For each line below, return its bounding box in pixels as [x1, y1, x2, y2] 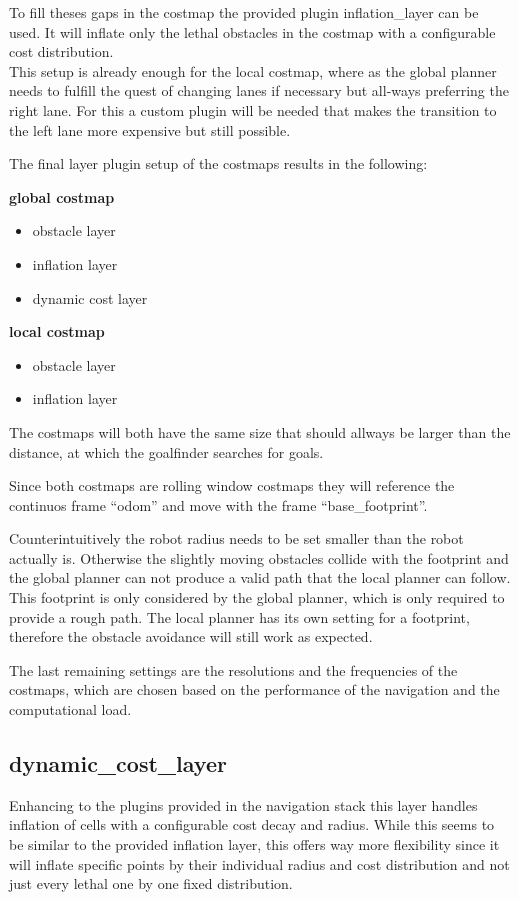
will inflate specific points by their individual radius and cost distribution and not [9, 853, 510, 874]
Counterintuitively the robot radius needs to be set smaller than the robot [9, 528, 464, 549]
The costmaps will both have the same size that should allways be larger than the [9, 421, 511, 442]
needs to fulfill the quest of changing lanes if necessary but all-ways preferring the [9, 80, 509, 101]
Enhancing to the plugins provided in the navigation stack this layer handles [9, 794, 478, 815]
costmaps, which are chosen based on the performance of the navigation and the [9, 679, 500, 700]
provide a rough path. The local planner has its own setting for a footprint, [9, 606, 470, 627]
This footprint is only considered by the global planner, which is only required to [9, 587, 505, 608]
